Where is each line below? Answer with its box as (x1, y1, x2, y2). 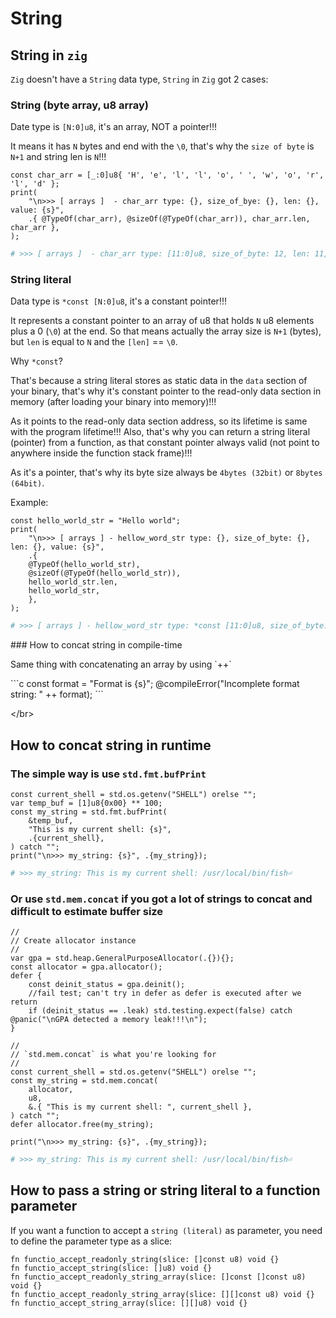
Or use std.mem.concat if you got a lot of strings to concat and (10, 892, 313, 906)
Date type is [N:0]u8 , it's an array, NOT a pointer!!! (10, 121, 217, 133)
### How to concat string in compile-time (10, 639, 183, 651)
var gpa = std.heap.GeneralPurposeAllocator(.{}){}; (10, 953, 235, 964)
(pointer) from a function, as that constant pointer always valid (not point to (10, 437, 320, 449)
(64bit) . (10, 477, 45, 489)
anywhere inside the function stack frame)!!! (10, 447, 193, 459)
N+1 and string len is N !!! (10, 151, 107, 163)
